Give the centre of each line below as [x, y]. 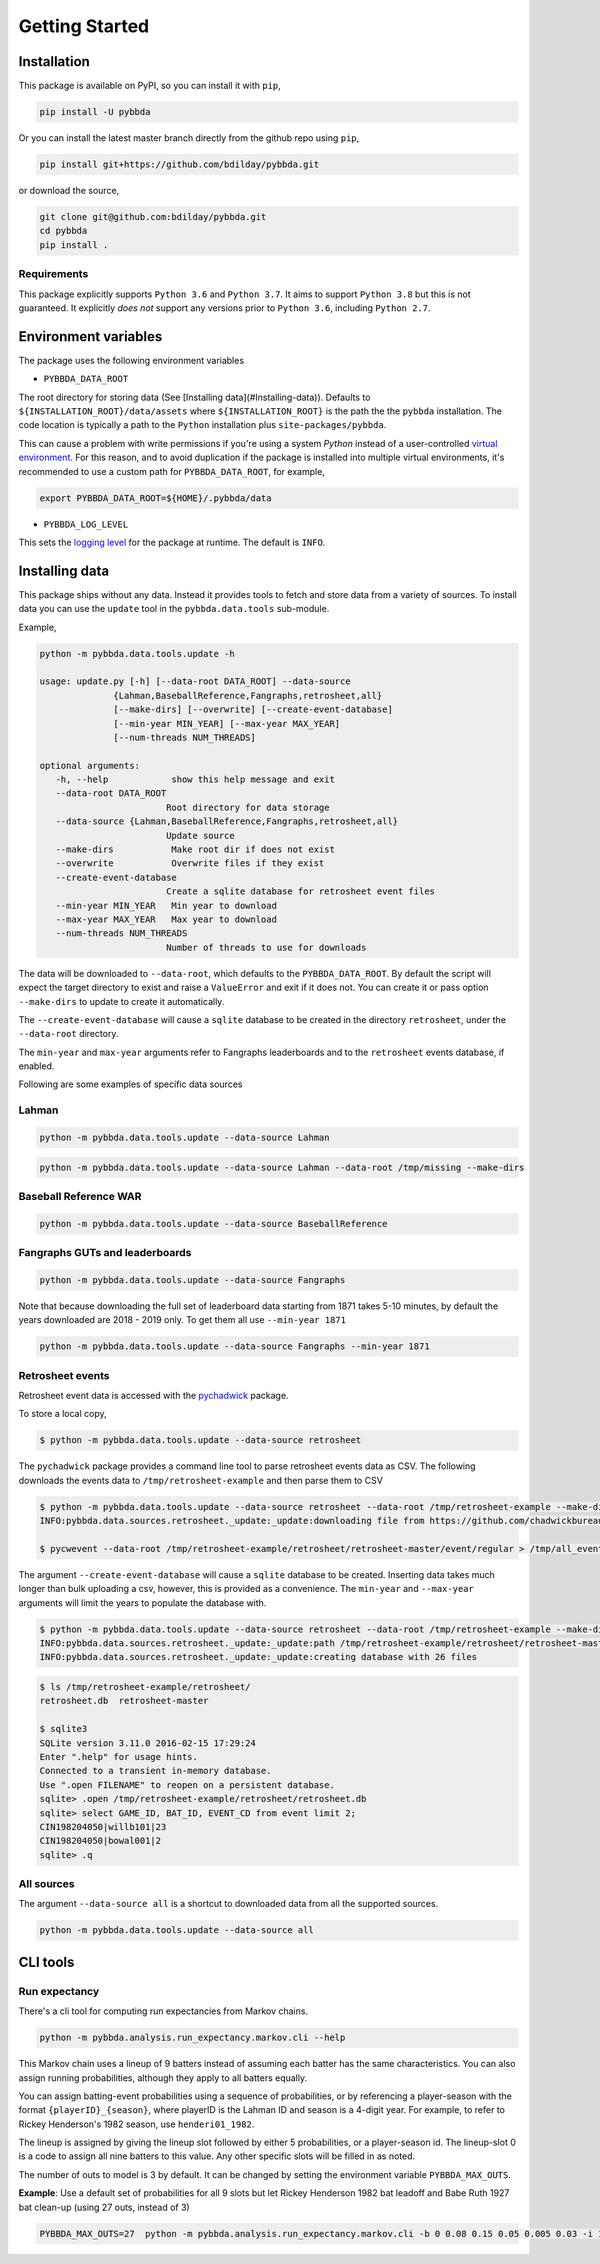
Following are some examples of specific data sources [130, 1084]
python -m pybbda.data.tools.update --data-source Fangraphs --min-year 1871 [234, 1346]
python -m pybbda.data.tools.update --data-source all [176, 1930]
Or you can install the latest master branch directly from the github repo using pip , [189, 138]
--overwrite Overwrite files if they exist [190, 863]
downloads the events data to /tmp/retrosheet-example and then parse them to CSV [201, 1480]
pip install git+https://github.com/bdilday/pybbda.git [179, 164]
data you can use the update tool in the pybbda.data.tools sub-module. [174, 609]
